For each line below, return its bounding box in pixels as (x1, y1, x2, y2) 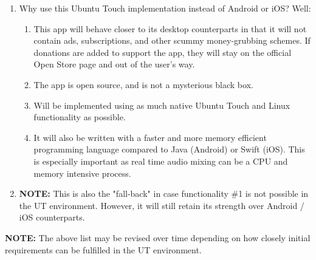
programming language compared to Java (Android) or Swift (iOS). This (33, 143, 305, 156)
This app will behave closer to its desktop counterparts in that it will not (33, 22, 307, 35)
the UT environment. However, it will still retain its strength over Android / (19, 199, 304, 211)
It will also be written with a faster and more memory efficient (33, 131, 267, 143)
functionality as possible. (33, 111, 126, 123)
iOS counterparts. (19, 211, 85, 224)
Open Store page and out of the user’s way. (33, 58, 195, 70)
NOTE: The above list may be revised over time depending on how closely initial (5, 231, 311, 244)
